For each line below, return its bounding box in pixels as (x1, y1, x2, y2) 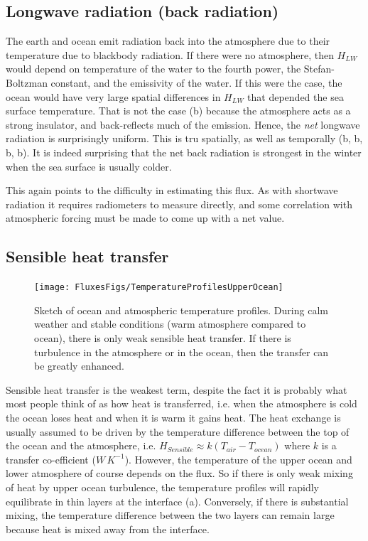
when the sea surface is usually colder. (6, 159, 172, 173)
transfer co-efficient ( (6, 451, 96, 466)
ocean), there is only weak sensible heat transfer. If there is (34, 330, 291, 345)
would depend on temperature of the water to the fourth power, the (6, 61, 301, 76)
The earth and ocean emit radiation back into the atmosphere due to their (6, 33, 330, 48)
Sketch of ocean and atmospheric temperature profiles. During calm (34, 302, 328, 317)
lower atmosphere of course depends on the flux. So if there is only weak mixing (6, 466, 353, 481)
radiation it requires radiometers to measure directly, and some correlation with (6, 196, 352, 211)
